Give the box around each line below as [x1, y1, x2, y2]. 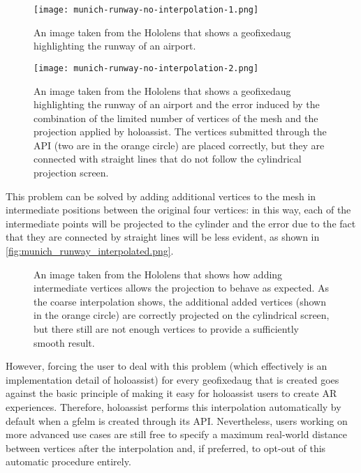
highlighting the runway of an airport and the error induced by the [34, 97, 320, 112]
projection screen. [34, 165, 109, 180]
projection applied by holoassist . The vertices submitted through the [34, 124, 327, 139]
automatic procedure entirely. [6, 454, 131, 469]
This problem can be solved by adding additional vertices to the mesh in [6, 188, 316, 203]
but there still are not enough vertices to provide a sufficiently [34, 322, 299, 336]
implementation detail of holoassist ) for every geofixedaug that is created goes [6, 372, 339, 386]
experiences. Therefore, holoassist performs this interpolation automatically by [6, 399, 341, 414]
